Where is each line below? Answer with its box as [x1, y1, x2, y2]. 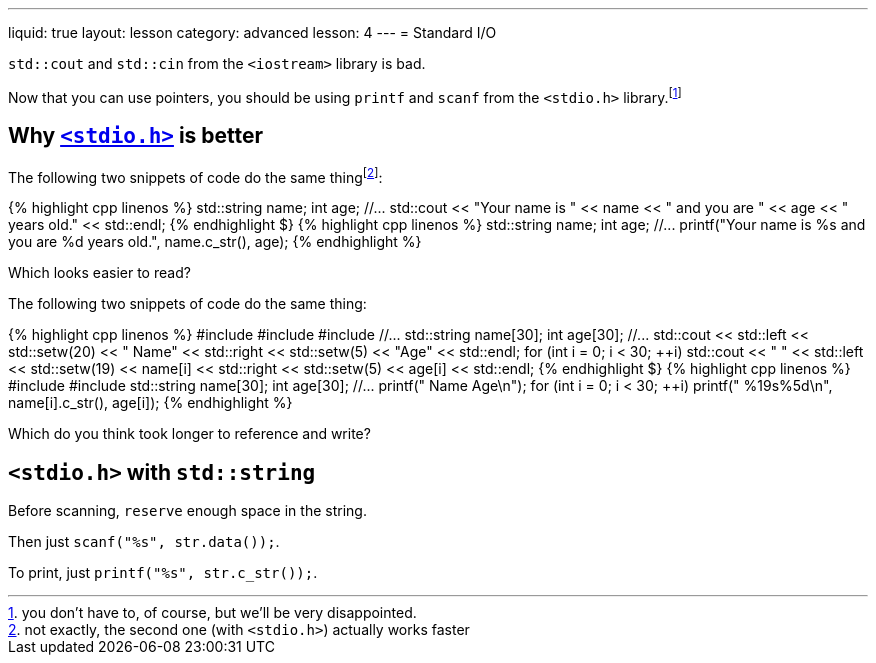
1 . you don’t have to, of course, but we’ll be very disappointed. [8, 604, 417, 621]
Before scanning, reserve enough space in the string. [8, 502, 367, 519]
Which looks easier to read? [8, 264, 191, 282]
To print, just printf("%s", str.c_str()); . [8, 564, 318, 581]
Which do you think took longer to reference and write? [8, 425, 371, 443]
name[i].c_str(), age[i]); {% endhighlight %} [8, 394, 293, 412]
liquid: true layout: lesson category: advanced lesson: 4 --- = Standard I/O [8, 24, 497, 41]
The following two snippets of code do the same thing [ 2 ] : [8, 165, 383, 186]
